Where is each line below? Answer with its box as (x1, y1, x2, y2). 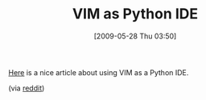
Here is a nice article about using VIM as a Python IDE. (8, 67, 189, 77)
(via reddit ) (8, 83, 45, 93)
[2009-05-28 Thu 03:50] (93, 31, 177, 41)
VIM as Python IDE (72, 5, 199, 23)
